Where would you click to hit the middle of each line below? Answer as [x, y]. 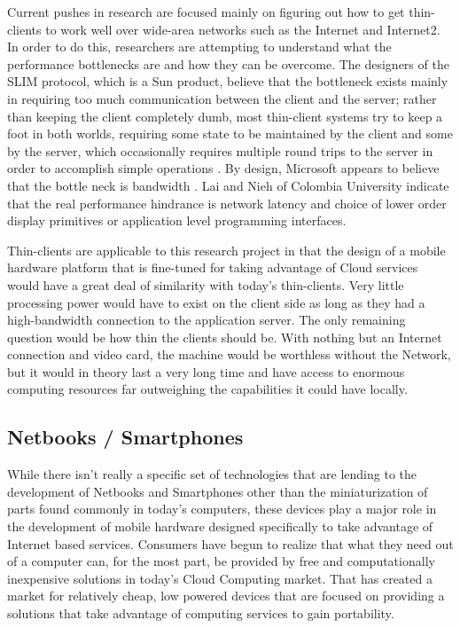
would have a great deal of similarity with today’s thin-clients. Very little [206, 284]
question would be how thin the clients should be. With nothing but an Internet [225, 337]
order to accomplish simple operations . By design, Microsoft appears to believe [223, 168]
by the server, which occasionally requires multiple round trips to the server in [220, 150]
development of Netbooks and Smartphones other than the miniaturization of [218, 491]
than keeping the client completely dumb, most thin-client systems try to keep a [225, 116]
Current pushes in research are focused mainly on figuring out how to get [206, 12]
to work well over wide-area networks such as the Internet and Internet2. [243, 29]
